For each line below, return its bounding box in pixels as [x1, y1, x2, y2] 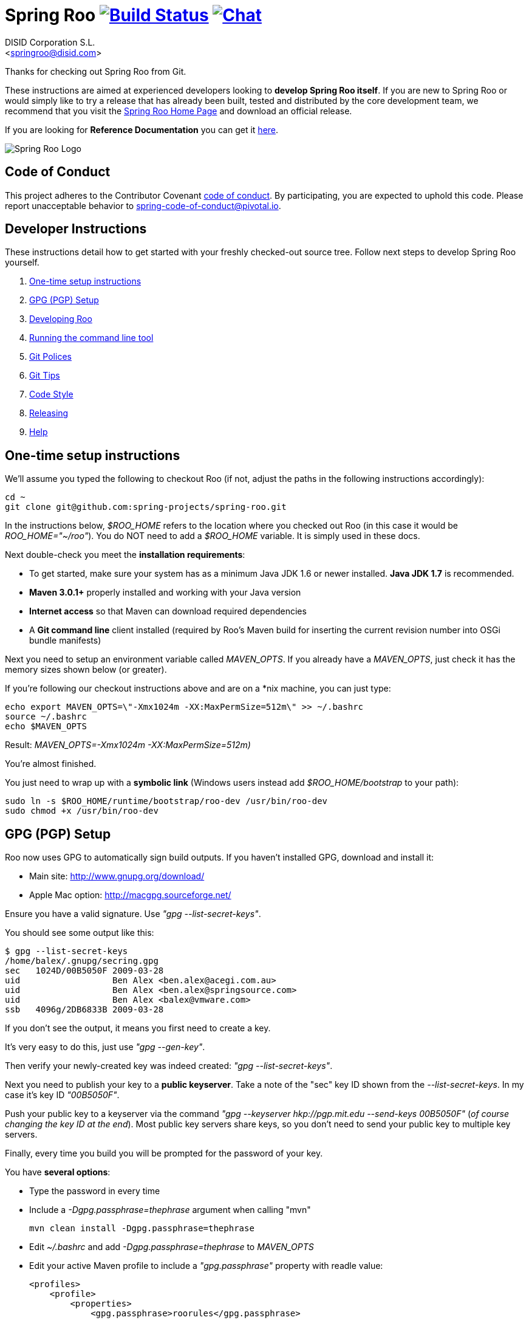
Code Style [29, 389, 73, 400]
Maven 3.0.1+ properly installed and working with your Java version [29, 587, 301, 598]
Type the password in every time [29, 1186, 160, 1197]
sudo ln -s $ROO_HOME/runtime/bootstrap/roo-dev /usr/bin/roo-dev [5, 796, 328, 806]
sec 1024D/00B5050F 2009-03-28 [5, 966, 164, 976]
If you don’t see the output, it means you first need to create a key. [5, 1023, 271, 1034]
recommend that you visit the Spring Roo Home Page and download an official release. [5, 105, 352, 116]
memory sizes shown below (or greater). [5, 664, 167, 675]
